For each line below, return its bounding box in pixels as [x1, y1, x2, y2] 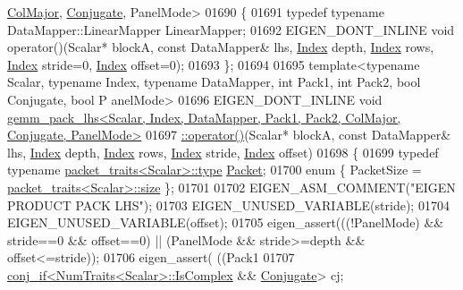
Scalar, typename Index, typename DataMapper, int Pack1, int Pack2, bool [7, 72, 421, 91]
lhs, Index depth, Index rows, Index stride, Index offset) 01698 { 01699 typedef [7, 142, 439, 161]
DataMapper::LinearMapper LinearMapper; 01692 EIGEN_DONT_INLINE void [7, 20, 455, 38]
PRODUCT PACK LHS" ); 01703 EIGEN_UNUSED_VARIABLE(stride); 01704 [7, 195, 450, 214]
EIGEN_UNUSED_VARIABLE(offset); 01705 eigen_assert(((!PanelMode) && [7, 213, 444, 232]
